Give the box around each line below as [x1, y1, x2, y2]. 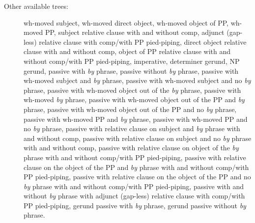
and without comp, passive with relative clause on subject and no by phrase [24, 133, 252, 143]
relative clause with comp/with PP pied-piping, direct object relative [39, 36, 247, 47]
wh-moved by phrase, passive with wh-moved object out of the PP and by [24, 94, 245, 105]
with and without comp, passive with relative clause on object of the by [24, 142, 239, 153]
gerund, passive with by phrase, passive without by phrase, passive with [24, 65, 239, 76]
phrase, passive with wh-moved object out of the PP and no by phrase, [24, 104, 237, 114]
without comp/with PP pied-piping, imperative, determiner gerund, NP [24, 56, 240, 66]
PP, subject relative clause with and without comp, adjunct [45, 27, 225, 37]
